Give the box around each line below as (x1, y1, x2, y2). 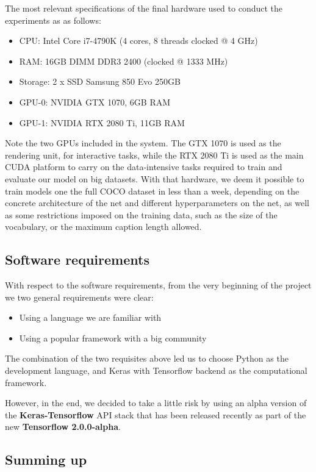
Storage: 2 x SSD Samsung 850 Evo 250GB (19, 75, 181, 88)
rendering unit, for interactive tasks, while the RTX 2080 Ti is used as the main (5, 148, 304, 161)
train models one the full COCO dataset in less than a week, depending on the (5, 184, 300, 197)
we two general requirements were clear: (5, 290, 154, 303)
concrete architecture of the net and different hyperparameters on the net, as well (5, 196, 309, 209)
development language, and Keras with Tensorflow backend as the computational (5, 364, 307, 377)
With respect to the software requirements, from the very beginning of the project (5, 279, 312, 291)
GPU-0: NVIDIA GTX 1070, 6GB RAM (19, 95, 171, 108)
